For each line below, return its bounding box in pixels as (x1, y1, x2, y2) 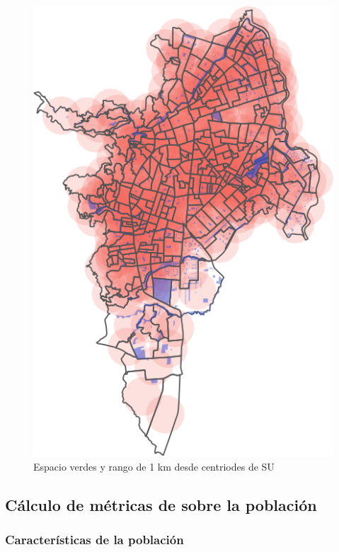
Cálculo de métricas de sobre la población (5, 494, 317, 516)
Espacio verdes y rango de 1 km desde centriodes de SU (33, 459, 275, 474)
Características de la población (5, 531, 184, 548)
